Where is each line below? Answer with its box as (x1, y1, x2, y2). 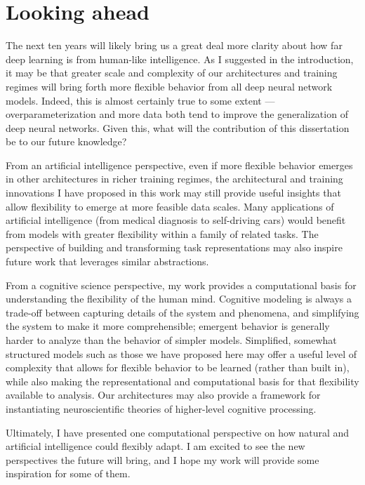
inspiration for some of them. (6, 466, 131, 481)
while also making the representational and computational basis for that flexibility (6, 373, 359, 388)
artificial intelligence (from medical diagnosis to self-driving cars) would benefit (6, 213, 346, 227)
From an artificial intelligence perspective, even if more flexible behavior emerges (6, 157, 353, 172)
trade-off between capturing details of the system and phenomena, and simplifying (6, 305, 359, 319)
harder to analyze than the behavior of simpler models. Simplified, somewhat (6, 333, 337, 347)
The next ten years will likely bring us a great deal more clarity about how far (6, 38, 343, 53)
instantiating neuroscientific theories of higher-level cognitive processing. (6, 401, 317, 416)
